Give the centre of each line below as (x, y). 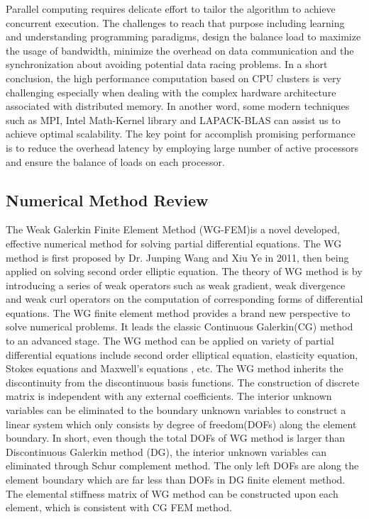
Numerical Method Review (107, 200)
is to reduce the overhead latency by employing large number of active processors (182, 147)
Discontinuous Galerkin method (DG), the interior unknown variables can (166, 451)
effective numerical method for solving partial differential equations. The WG (174, 243)
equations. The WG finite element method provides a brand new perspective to (178, 312)
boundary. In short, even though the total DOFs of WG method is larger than (176, 438)
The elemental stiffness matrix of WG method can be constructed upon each (172, 493)
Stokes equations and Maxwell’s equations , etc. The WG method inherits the (175, 368)
